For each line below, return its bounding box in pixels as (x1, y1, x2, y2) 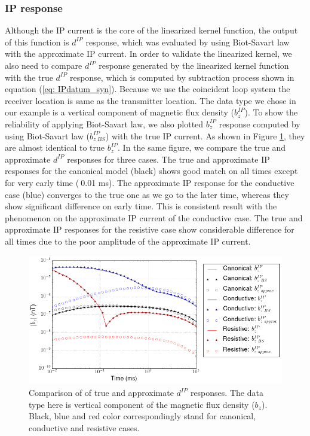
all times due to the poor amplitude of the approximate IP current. (5, 234, 251, 247)
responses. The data (190, 386, 263, 399)
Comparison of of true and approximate (29, 386, 174, 399)
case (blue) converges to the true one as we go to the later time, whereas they (5, 188, 289, 200)
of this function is (5, 35, 69, 48)
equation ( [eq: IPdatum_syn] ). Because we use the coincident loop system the (5, 83, 290, 95)
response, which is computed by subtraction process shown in (69, 71, 294, 83)
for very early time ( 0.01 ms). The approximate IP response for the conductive (5, 176, 294, 188)
